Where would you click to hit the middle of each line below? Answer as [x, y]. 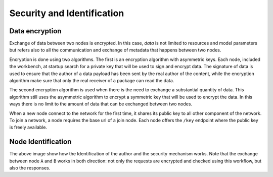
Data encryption [35, 31]
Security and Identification [67, 13]
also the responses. [30, 168]
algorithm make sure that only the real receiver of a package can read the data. [92, 81]
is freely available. [28, 127]
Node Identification [40, 142]
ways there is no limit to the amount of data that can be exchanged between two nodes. [101, 104]
